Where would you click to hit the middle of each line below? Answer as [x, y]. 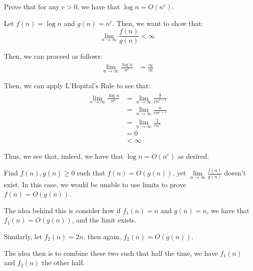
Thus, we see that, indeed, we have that [64, 156]
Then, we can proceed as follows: [53, 56]
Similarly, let [23, 236]
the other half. [63, 262]
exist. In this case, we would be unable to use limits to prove [95, 184]
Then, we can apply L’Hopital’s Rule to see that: [77, 86]
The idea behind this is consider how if [62, 210]
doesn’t [235, 173]
